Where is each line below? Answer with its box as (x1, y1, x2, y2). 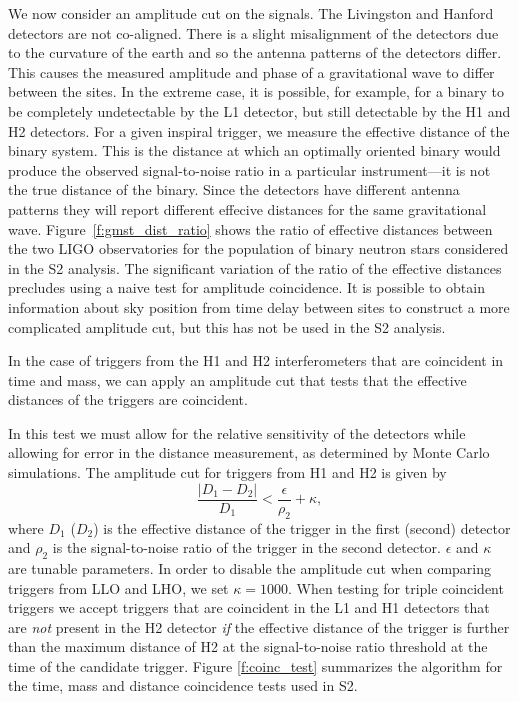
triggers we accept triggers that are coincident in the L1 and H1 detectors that (8, 597, 490, 618)
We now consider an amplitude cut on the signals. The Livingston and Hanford (8, 3, 494, 23)
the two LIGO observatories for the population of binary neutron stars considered (8, 238, 509, 259)
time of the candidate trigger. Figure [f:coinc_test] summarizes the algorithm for (8, 655, 503, 676)
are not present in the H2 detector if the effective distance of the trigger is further (8, 616, 510, 637)
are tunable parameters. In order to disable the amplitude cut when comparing (8, 557, 492, 578)
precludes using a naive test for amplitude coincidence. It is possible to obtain (8, 277, 485, 298)
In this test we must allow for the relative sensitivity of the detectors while (8, 422, 466, 443)
